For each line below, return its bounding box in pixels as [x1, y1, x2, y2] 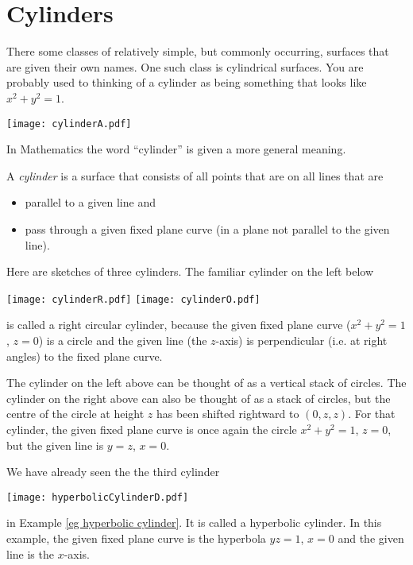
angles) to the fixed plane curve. [6, 347, 163, 364]
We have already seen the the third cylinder [6, 463, 220, 480]
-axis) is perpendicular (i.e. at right [215, 331, 388, 348]
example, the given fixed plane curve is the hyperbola [6, 529, 266, 546]
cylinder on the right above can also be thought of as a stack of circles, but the [6, 389, 391, 406]
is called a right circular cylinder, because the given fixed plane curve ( [6, 316, 351, 333]
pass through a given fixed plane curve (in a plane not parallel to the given [25, 220, 390, 237]
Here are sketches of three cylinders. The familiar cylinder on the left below [6, 263, 374, 280]
